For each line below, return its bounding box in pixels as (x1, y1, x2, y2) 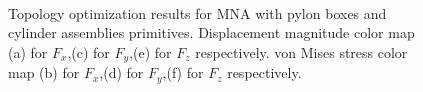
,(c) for (67, 41, 110, 62)
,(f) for (162, 62, 204, 83)
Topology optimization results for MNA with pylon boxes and (8, 2, 387, 23)
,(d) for (99, 62, 144, 83)
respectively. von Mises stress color (195, 41, 408, 62)
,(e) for (129, 41, 172, 62)
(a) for (8, 41, 48, 62)
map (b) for (8, 62, 80, 83)
